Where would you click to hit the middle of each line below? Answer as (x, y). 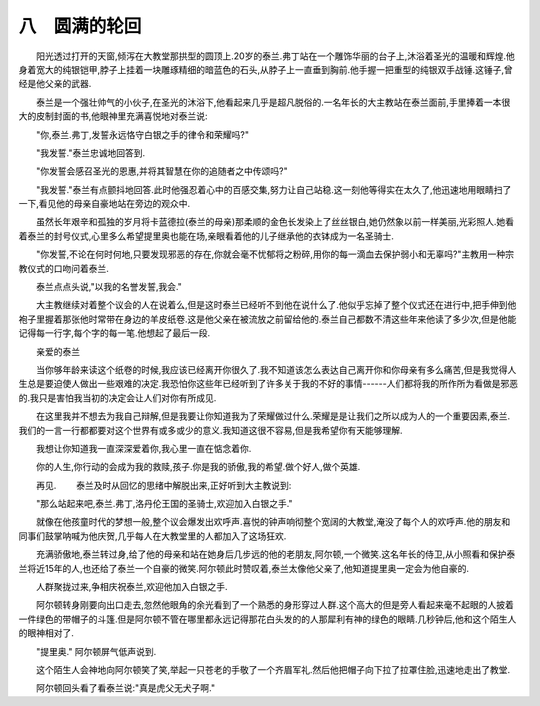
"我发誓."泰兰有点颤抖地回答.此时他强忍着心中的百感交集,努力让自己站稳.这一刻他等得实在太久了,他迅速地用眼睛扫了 (273, 189)
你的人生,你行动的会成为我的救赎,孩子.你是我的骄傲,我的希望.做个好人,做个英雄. (198, 467)
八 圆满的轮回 (80, 26)
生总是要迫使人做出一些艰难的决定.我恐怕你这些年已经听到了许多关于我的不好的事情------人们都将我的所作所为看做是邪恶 (268, 384)
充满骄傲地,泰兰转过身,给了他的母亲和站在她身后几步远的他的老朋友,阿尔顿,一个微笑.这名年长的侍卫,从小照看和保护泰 (275, 554)
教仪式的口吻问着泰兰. (64, 268)
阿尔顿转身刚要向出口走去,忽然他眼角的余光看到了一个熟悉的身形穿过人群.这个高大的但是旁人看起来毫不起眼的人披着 (275, 605)
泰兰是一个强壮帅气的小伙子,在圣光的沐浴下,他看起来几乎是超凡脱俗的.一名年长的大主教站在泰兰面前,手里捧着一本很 (273, 102)
